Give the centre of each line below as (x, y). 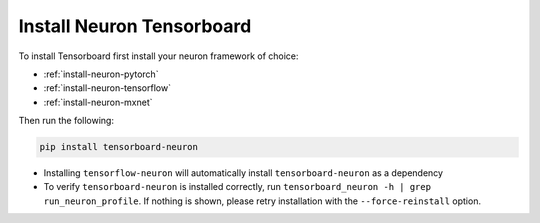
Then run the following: (66, 121)
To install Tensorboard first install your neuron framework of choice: (158, 56)
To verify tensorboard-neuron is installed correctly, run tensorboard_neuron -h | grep (237, 187)
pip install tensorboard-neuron (119, 147)
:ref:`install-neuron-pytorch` (101, 74)
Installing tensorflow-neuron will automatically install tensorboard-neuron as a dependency (243, 173)
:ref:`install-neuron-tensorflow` (107, 88)
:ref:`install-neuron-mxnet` (98, 102)
